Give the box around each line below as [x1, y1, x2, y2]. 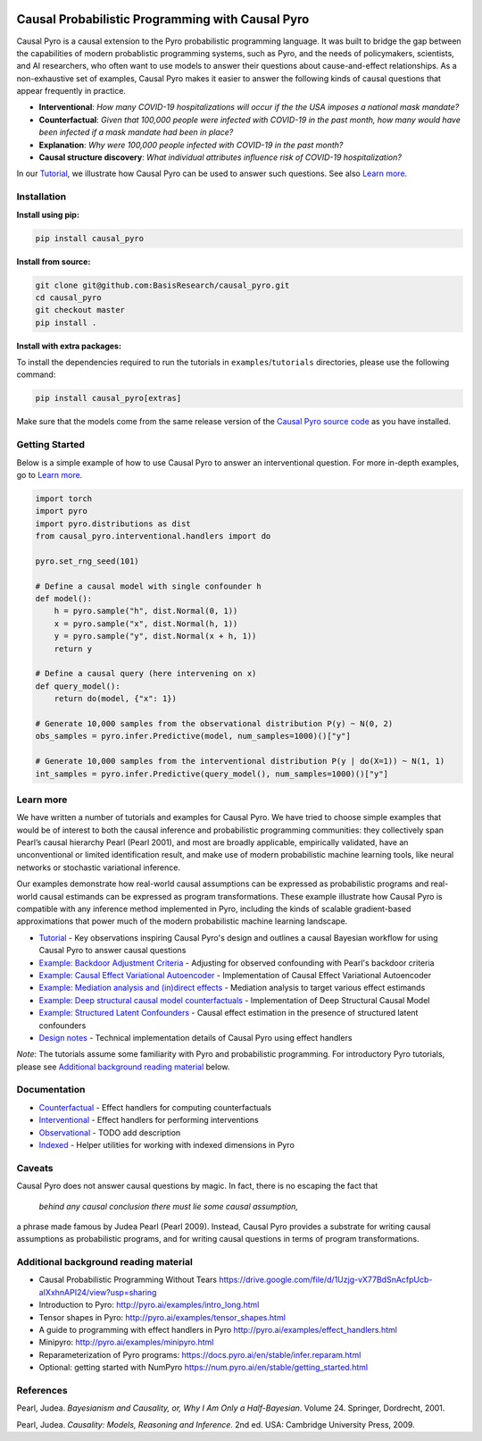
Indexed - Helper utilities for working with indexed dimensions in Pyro [38, 1140, 295, 1150]
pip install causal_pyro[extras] [35, 393, 182, 404]
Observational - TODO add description [38, 1127, 181, 1138]
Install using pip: [16, 209, 80, 220]
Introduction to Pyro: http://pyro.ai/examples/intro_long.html [38, 1300, 260, 1311]
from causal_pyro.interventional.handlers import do [35, 532, 271, 541]
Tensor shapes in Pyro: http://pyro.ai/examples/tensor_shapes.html [38, 1311, 286, 1322]
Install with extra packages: [16, 340, 122, 351]
